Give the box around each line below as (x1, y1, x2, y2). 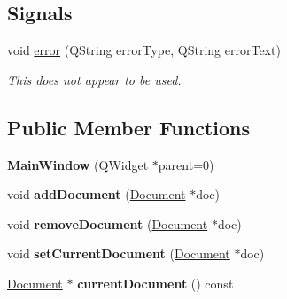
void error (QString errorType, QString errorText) (7, 41, 281, 59)
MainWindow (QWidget (7, 155, 149, 173)
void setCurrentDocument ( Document (7, 244, 230, 263)
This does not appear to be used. (7, 70, 182, 88)
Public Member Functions (7, 113, 250, 141)
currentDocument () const (77, 273, 234, 292)
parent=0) (158, 155, 214, 173)
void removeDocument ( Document (7, 214, 208, 233)
